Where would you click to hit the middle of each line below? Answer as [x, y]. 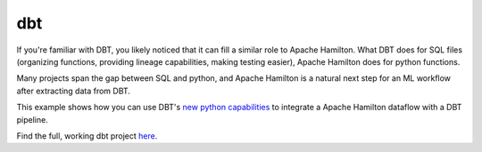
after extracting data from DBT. [74, 91]
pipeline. [32, 119]
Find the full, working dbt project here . [87, 136]
